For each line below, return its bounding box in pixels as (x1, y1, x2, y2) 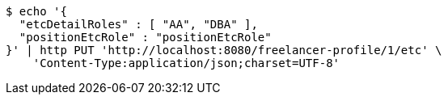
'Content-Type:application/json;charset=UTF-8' (32, 57, 340, 69)
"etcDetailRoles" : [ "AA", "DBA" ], (19, 18, 258, 31)
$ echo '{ (6, 5, 67, 18)
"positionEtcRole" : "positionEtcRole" (19, 31, 272, 44)
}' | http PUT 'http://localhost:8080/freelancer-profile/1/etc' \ (6, 44, 442, 57)
